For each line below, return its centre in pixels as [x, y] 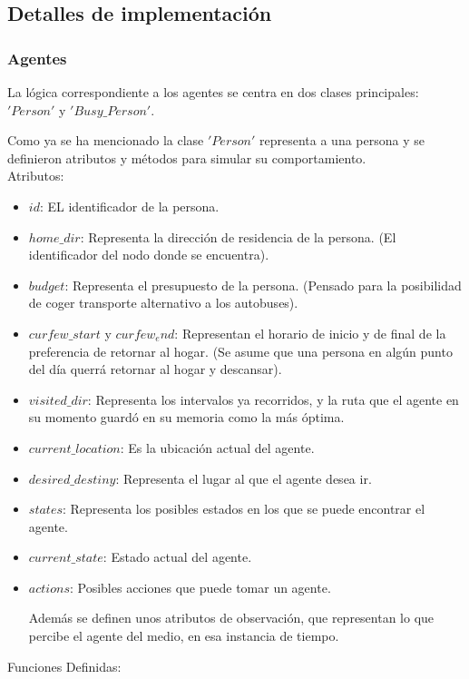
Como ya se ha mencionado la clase [106, 140]
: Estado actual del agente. [177, 557]
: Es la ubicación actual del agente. [217, 447]
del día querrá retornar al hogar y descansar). [155, 369]
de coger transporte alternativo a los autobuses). [163, 303]
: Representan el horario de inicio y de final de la [310, 333]
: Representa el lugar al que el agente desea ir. [244, 478]
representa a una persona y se [342, 140]
